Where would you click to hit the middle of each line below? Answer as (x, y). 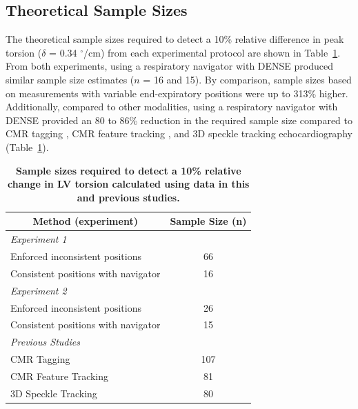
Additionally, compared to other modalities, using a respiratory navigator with (172, 107)
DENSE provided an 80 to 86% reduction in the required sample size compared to (179, 120)
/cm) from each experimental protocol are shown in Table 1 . (212, 52)
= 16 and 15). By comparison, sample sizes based (247, 79)
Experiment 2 (39, 290)
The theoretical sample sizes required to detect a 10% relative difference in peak (175, 39)
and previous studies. (128, 197)
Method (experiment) (85, 221)
